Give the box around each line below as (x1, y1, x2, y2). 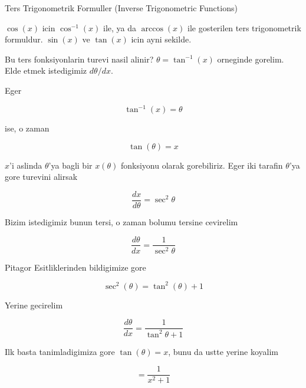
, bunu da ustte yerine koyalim (168, 345, 278, 357)
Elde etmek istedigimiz (5, 64, 87, 77)
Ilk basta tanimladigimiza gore (5, 345, 115, 357)
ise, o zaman (5, 122, 50, 134)
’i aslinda (9, 159, 42, 171)
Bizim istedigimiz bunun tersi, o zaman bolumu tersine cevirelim (5, 215, 238, 228)
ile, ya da (103, 21, 137, 34)
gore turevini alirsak (5, 170, 78, 183)
